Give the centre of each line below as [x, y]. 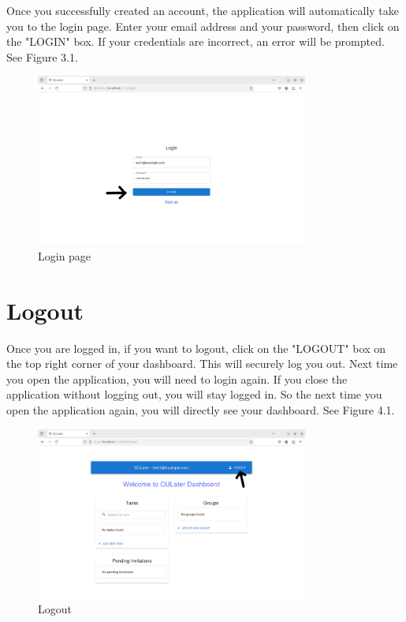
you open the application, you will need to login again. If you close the [177, 378]
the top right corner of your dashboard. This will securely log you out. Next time [202, 363]
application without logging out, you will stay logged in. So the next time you [194, 394]
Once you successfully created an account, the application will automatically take [203, 10]
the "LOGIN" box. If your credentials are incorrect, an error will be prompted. [196, 41]
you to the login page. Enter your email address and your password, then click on [203, 26]
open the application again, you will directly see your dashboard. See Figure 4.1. [201, 410]
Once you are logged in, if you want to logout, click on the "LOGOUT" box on [196, 348]
